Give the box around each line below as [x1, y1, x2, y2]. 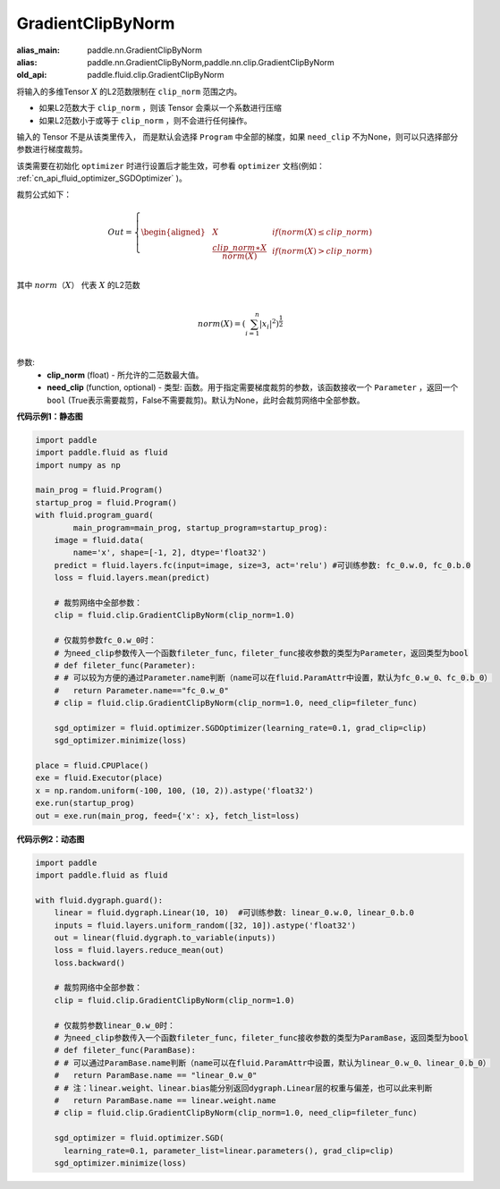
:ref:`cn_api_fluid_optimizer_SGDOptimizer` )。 [16, 173, 187, 183]
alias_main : [16, 45, 60, 55]
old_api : [16, 70, 47, 81]
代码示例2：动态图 [16, 833, 85, 845]
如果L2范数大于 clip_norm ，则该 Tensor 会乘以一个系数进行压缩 [38, 103, 282, 114]
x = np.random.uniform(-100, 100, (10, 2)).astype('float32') [35, 786, 314, 795]
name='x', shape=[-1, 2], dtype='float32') [72, 548, 267, 558]
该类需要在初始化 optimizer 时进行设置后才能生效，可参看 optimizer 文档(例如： [16, 160, 326, 171]
